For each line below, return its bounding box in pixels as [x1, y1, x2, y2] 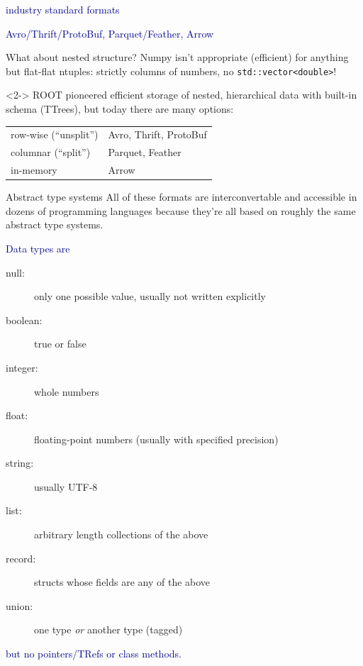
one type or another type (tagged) [34, 622, 183, 637]
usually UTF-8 [34, 479, 98, 494]
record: [6, 550, 36, 565]
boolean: [6, 312, 43, 327]
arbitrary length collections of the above [34, 527, 208, 542]
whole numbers [34, 384, 99, 399]
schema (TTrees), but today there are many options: [6, 101, 234, 116]
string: [6, 455, 34, 470]
